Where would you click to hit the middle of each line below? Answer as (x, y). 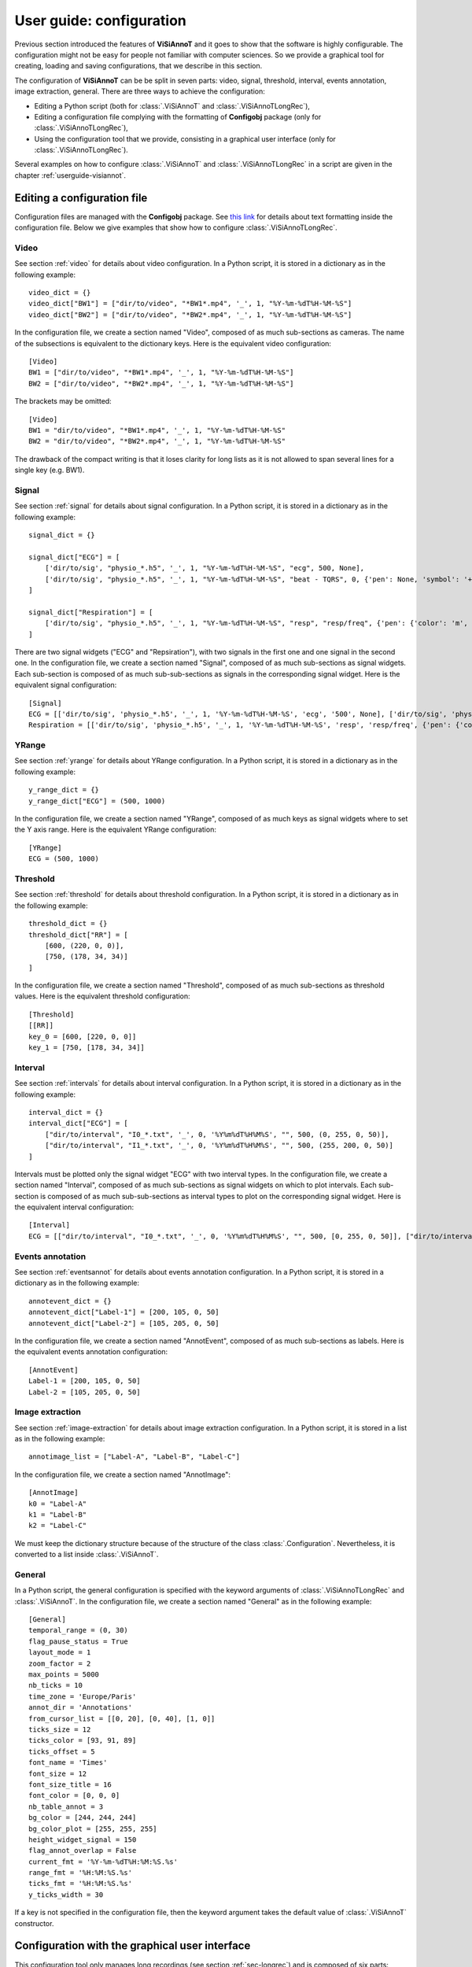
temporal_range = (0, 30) (79, 1630)
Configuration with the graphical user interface (133, 1946)
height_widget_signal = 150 (83, 1840)
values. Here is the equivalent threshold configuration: (102, 996)
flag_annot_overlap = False (83, 1851)
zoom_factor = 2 (60, 1663)
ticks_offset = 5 (62, 1751)
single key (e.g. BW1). (50, 470)
